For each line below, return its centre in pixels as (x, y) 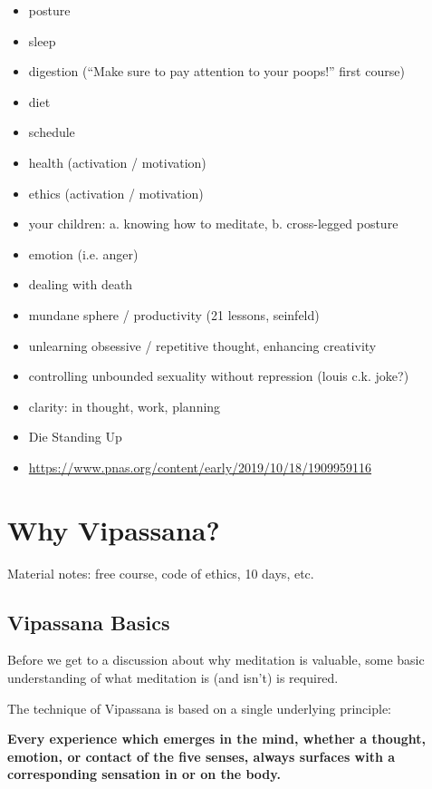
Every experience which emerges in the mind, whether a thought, (216, 739)
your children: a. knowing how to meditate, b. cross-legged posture (213, 224)
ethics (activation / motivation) (116, 193)
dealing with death (81, 284)
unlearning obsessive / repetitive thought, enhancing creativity (202, 345)
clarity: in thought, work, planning (125, 406)
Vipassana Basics (89, 622)
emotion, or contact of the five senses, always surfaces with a (202, 756)
